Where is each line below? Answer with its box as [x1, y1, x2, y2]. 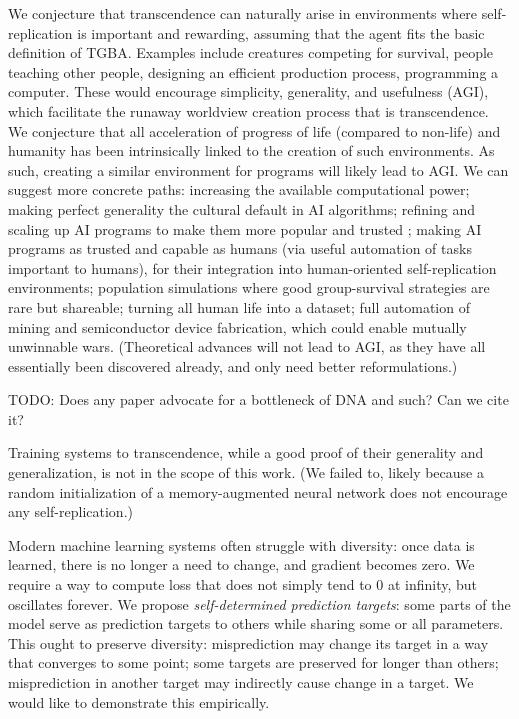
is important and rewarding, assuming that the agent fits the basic [77, 22, 485, 43]
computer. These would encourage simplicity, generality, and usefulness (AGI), [8, 81, 489, 102]
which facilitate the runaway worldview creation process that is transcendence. [8, 100, 489, 121]
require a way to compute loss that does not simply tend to [8, 574, 372, 595]
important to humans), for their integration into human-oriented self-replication [8, 257, 497, 278]
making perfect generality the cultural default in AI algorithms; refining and [8, 198, 475, 219]
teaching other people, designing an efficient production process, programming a [8, 61, 499, 82]
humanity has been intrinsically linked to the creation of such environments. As [8, 140, 495, 161]
